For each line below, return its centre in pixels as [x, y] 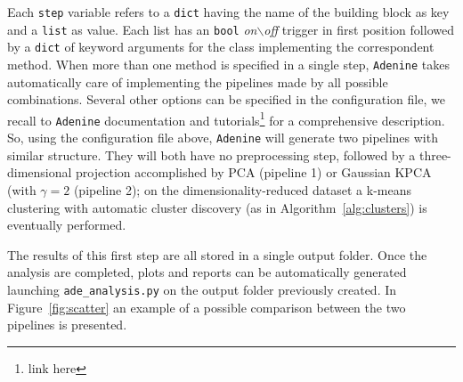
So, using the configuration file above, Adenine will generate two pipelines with [223, 138]
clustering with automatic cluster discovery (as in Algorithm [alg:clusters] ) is [217, 207]
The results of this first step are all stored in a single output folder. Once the [217, 254]
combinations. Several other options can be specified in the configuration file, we [226, 99]
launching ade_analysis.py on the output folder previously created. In [202, 289]
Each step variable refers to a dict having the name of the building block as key [228, 12]
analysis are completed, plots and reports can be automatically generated [207, 272]
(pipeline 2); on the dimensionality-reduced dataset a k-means [242, 189]
